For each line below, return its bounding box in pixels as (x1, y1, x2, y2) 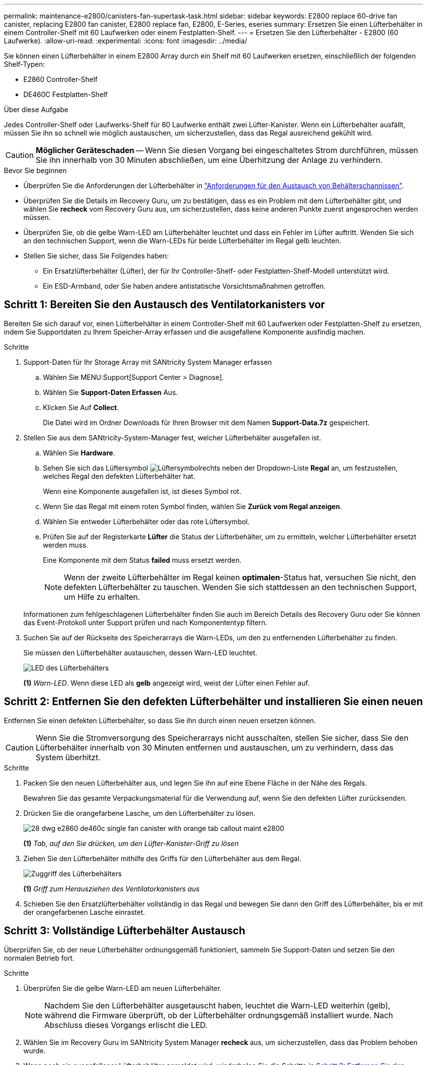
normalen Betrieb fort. (4, 953, 75, 962)
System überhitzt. (36, 752, 101, 762)
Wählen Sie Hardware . (43, 448, 115, 457)
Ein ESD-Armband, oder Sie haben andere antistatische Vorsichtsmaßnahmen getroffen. (43, 282, 326, 290)
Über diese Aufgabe (4, 105, 68, 114)
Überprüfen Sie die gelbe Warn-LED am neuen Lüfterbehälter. (23, 984, 222, 992)
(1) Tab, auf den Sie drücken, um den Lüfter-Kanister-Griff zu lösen (23, 839, 239, 848)
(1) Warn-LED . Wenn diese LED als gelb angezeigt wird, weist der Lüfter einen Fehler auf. (23, 678, 310, 687)
